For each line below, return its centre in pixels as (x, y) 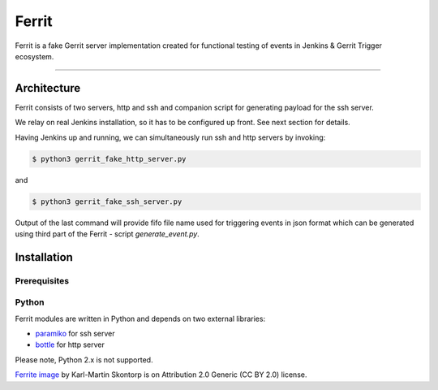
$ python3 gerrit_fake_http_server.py (109, 159)
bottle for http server (70, 344)
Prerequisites (42, 280)
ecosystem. (34, 56)
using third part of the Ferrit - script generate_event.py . (107, 234)
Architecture (48, 88)
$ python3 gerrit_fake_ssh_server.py (107, 201)
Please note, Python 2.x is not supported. (84, 360)
